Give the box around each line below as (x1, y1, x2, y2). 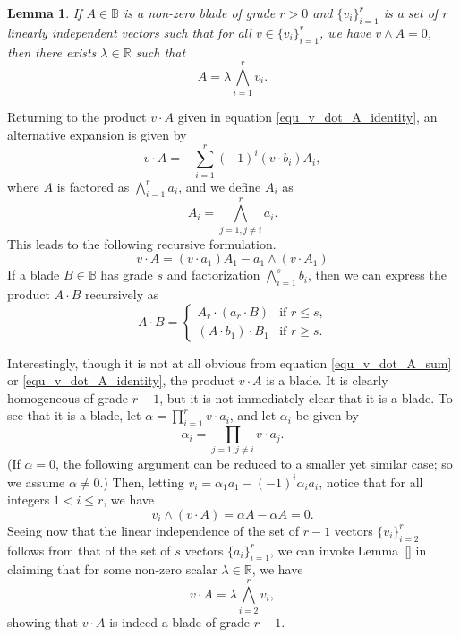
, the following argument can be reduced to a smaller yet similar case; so (55, 454, 453, 473)
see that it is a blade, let (7, 406, 141, 425)
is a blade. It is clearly (266, 371, 388, 390)
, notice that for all (319, 472, 423, 491)
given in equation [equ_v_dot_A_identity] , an (177, 108, 438, 126)
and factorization (166, 265, 260, 284)
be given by (295, 406, 360, 425)
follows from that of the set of (7, 540, 171, 559)
